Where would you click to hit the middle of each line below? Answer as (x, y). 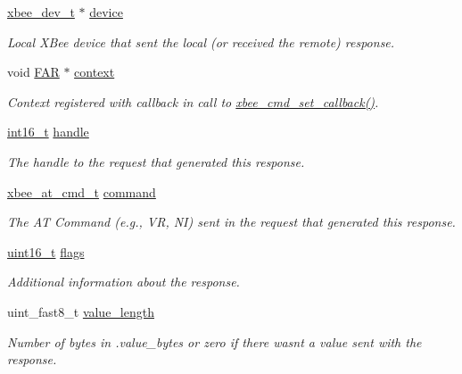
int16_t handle (48, 132)
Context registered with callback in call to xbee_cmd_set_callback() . (193, 101)
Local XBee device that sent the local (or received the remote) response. (201, 42)
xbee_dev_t (41, 12)
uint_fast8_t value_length (81, 311)
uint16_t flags (46, 251)
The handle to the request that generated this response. (156, 161)
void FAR (33, 72)
